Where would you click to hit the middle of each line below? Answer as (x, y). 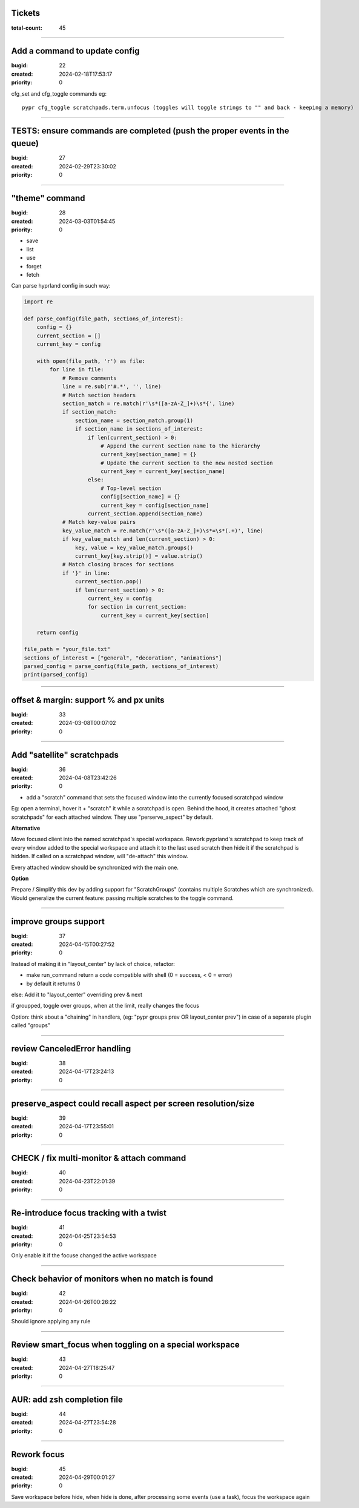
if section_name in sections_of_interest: (139, 429)
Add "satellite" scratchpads (65, 755)
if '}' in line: (86, 573)
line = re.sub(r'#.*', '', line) (112, 387)
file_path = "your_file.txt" (67, 649)
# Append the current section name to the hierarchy (180, 446)
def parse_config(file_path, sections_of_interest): (104, 319)
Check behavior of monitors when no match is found (112, 1279)
